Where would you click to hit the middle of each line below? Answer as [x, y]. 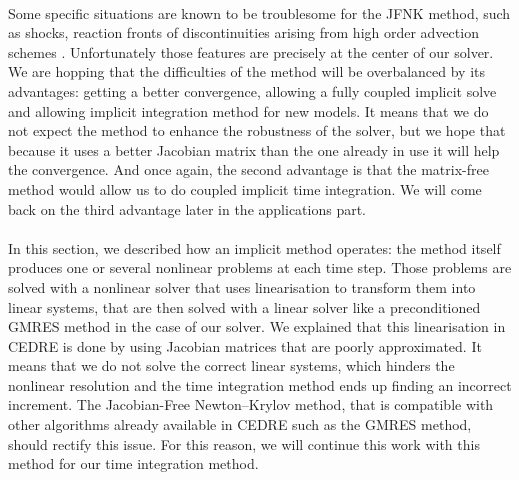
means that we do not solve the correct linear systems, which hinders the [231, 365]
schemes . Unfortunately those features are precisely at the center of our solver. [251, 51]
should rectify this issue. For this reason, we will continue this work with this [244, 443]
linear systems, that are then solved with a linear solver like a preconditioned [244, 306]
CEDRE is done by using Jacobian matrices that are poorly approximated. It [245, 345]
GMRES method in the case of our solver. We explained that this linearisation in [257, 326]
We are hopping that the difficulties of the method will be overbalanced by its [247, 71]
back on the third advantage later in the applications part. [187, 208]
